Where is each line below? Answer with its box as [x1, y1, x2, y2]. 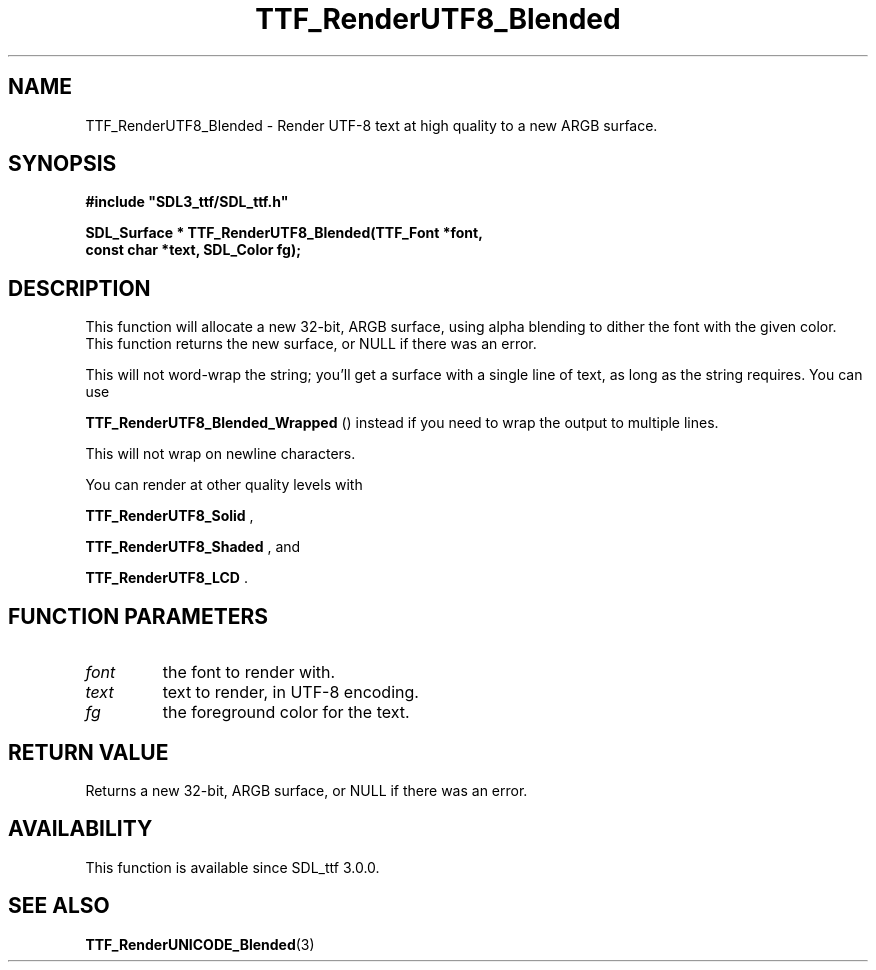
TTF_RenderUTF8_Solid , [85, 507, 254, 525]
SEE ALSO [8, 893, 110, 919]
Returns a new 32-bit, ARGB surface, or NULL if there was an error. [85, 781, 528, 799]
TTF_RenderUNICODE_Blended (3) [85, 935, 315, 953]
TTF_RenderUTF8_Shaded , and [85, 538, 301, 556]
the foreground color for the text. [162, 702, 410, 723]
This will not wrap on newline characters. [85, 445, 356, 463]
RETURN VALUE [8, 739, 169, 765]
